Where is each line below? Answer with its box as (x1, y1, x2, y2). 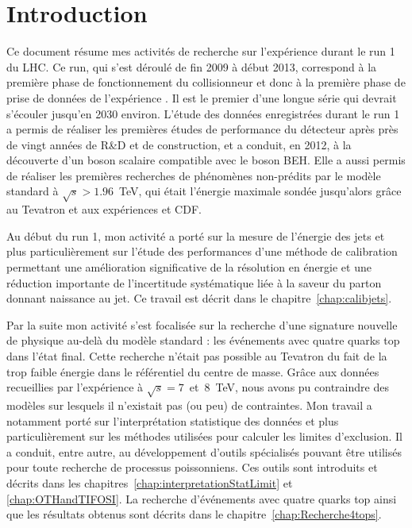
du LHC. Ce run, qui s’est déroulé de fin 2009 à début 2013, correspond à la (6, 58, 377, 75)
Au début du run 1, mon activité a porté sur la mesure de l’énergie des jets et (6, 227, 385, 244)
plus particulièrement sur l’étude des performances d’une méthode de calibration (6, 243, 398, 260)
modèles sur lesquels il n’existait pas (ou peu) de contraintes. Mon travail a (6, 396, 372, 413)
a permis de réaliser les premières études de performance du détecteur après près (6, 121, 399, 137)
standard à (6, 183, 59, 199)
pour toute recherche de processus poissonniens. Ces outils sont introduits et (6, 459, 378, 476)
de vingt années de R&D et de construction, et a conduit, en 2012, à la (6, 136, 352, 152)
